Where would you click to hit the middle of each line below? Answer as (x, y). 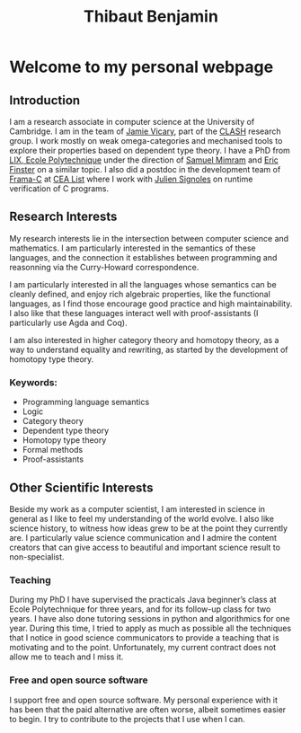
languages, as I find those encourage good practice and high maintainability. (151, 304)
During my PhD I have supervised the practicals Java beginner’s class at (143, 600)
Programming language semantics (86, 402)
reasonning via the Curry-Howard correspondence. (104, 267)
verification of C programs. (59, 189)
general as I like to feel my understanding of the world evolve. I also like (142, 518)
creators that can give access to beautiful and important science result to (145, 547)
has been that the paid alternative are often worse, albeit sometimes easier (148, 709)
